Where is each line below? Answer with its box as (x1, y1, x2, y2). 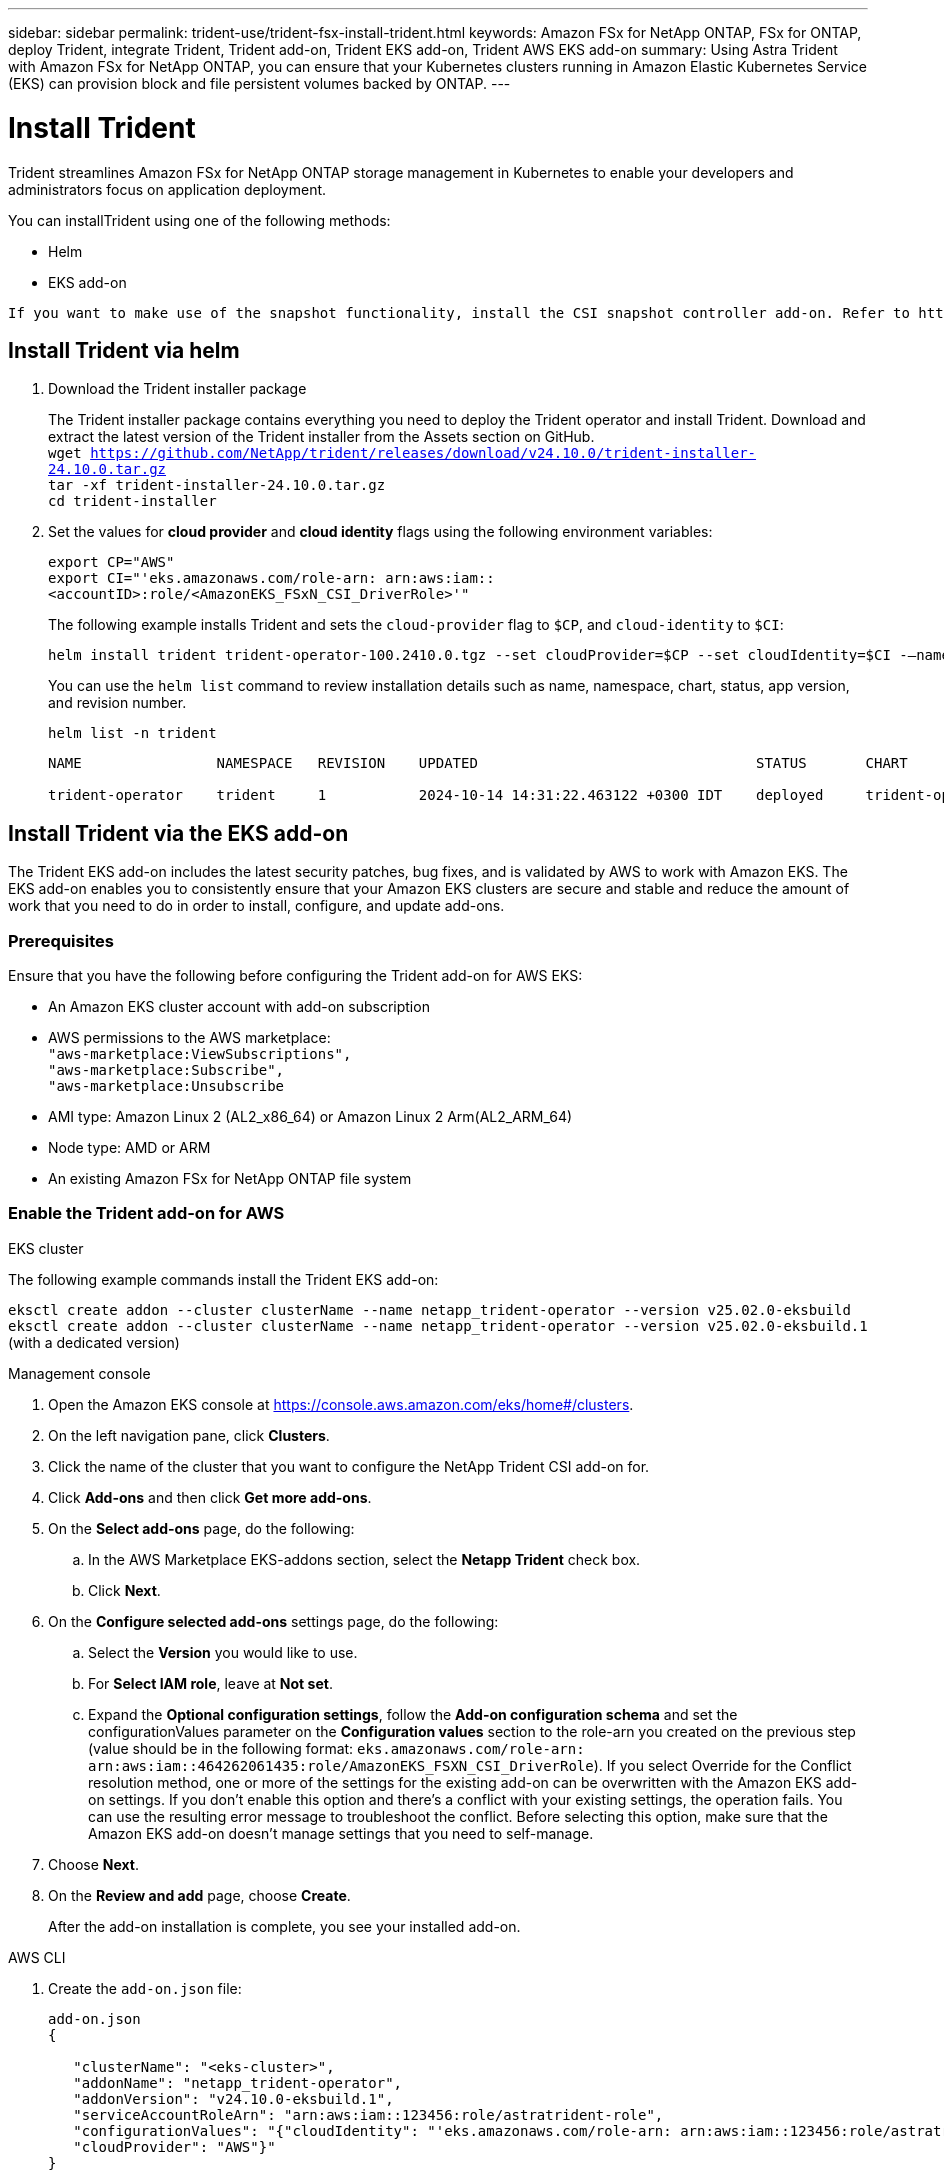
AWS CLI (8, 1948, 66, 1966)
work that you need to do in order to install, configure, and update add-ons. (8, 897, 505, 915)
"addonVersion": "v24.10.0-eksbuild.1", (73, 2090, 394, 2107)
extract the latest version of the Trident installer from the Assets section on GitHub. (48, 428, 595, 446)
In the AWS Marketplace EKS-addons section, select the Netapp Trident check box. (88, 1550, 641, 1568)
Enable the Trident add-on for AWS (8, 1203, 285, 1224)
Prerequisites (8, 930, 114, 951)
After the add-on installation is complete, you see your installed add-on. (48, 1917, 521, 1935)
